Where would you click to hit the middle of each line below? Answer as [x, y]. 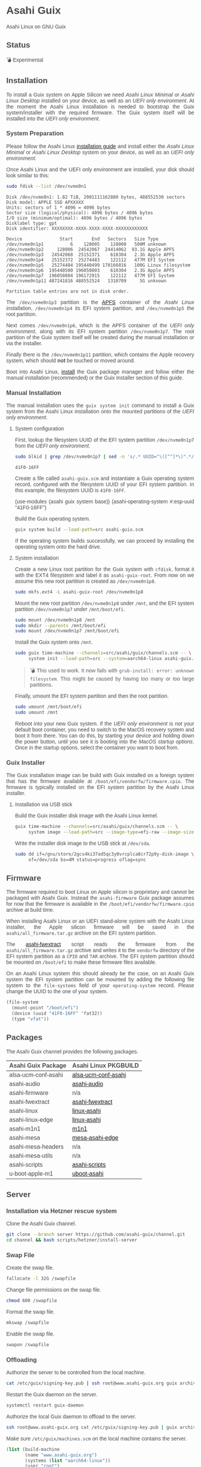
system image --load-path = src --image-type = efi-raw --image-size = [112, 832]
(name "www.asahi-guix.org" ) [61, 1455]
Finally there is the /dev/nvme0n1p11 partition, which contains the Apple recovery [101, 354]
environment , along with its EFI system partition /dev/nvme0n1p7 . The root [100, 331]
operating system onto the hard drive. [58, 547]
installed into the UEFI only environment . [53, 118]
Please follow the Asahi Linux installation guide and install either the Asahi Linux [100, 146]
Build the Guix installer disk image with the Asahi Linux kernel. [86, 816]
